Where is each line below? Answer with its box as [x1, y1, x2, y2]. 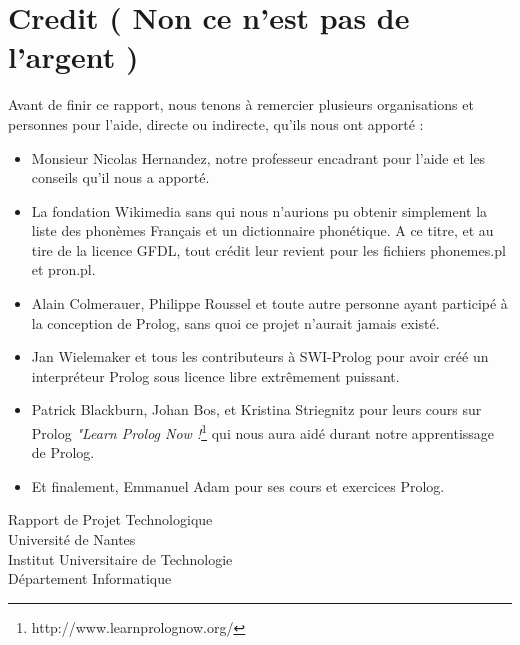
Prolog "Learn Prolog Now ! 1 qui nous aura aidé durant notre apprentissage [31, 420, 495, 443]
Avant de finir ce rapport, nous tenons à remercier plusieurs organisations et [8, 94, 474, 115]
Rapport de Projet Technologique [8, 509, 213, 530]
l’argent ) [8, 36, 139, 77]
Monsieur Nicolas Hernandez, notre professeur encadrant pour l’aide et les [31, 147, 486, 168]
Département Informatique [8, 568, 172, 589]
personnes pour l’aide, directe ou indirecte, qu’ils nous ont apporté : [8, 113, 424, 134]
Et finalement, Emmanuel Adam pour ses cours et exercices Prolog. [31, 475, 445, 496]
